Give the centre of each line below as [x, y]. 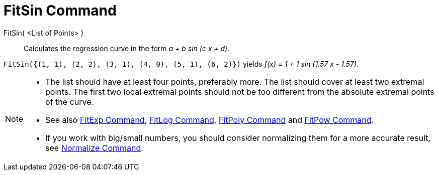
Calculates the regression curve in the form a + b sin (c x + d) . [127, 48]
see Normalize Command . [94, 148]
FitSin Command [60, 11]
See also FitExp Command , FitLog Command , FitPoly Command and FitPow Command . [210, 120]
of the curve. [70, 102]
